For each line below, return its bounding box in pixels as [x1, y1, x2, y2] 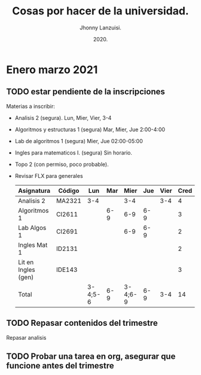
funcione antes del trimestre [6, 361, 115, 371]
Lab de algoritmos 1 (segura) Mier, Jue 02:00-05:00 [14, 137, 143, 144]
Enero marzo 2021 [6, 63, 98, 76]
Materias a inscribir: [6, 102, 56, 110]
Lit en [17, 258, 34, 266]
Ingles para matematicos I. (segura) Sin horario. [14, 149, 133, 156]
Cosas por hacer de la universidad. [11, 4, 190, 18]
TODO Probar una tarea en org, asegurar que [6, 351, 176, 361]
